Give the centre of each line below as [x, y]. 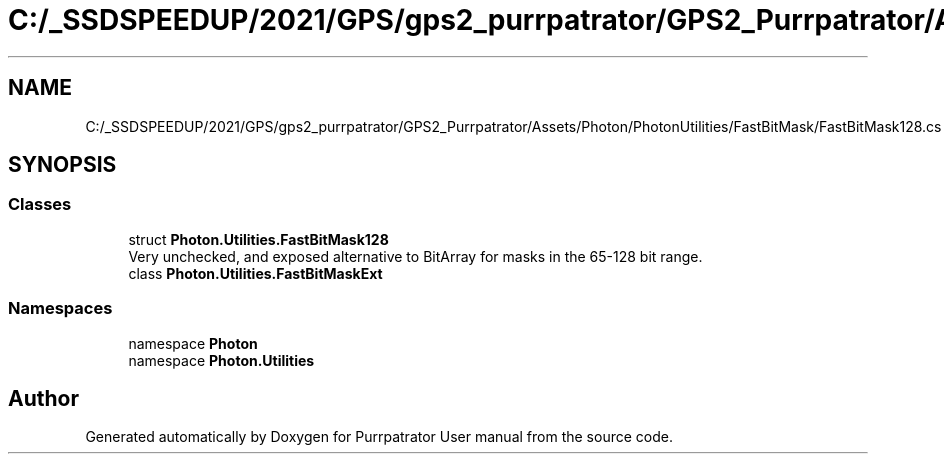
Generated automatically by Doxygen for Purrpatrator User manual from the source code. [379, 437]
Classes [40, 204]
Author [43, 398]
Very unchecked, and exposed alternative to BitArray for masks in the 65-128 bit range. [415, 256]
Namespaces [60, 308]
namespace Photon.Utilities [221, 360]
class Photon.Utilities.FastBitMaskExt [255, 273]
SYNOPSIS [62, 165]
